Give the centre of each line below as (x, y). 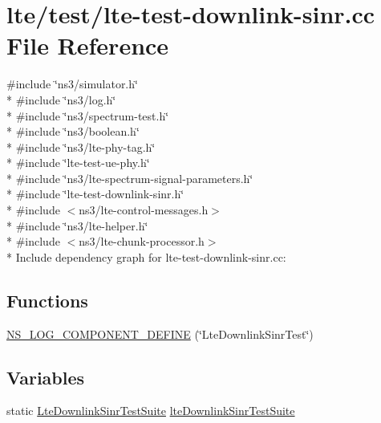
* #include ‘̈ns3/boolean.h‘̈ (73, 131)
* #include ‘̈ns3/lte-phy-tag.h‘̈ (81, 146)
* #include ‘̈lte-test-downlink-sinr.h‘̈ (95, 194)
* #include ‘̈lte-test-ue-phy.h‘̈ (78, 163)
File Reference (88, 45)
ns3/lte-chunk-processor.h (142, 241)
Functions (47, 300)
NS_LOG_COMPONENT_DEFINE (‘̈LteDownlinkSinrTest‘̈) (160, 334)
